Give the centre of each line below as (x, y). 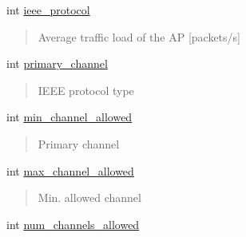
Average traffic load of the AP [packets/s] (139, 36)
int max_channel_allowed (70, 170)
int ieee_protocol (48, 10)
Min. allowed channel (89, 197)
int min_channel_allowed (69, 117)
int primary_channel (57, 63)
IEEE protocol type (86, 90)
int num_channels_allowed (73, 224)
